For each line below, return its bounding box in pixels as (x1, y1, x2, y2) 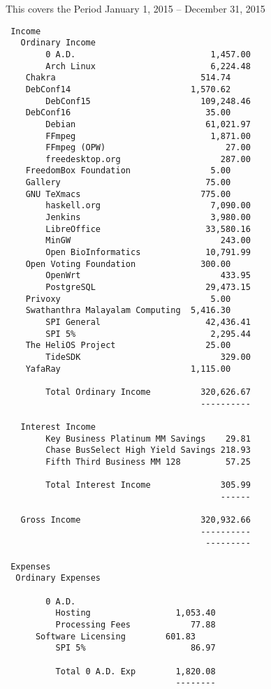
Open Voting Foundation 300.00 (25, 259, 231, 269)
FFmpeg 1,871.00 (45, 131, 251, 141)
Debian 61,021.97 (45, 119, 251, 129)
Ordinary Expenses (15, 573, 101, 583)
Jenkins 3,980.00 (45, 212, 251, 223)
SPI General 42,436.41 (45, 317, 251, 327)
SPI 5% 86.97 (55, 643, 216, 653)
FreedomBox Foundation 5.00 (25, 166, 231, 176)
